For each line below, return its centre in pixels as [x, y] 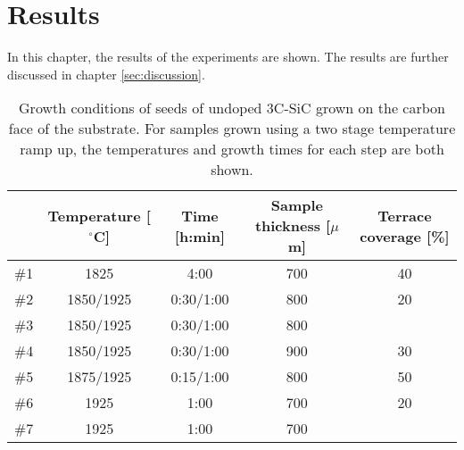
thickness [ [293, 226]
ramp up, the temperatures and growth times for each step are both [232, 149]
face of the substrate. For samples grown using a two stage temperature [232, 129]
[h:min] [200, 236]
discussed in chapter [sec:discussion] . [106, 74]
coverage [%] [405, 236]
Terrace [405, 215]
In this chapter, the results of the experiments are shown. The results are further [228, 57]
